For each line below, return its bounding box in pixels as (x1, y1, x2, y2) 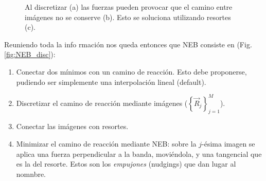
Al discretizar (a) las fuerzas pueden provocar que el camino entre (25, 2, 233, 12)
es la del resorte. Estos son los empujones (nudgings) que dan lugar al (16, 158, 236, 169)
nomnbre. (16, 168, 46, 179)
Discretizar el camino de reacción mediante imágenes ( (16, 97, 188, 108)
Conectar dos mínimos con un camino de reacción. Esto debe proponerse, (16, 66, 247, 77)
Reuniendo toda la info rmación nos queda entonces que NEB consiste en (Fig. (4, 39, 252, 49)
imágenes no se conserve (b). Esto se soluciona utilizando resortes (25, 11, 231, 22)
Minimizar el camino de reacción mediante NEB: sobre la (16, 138, 197, 149)
